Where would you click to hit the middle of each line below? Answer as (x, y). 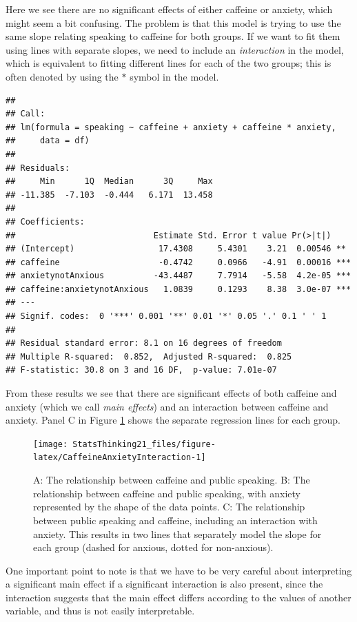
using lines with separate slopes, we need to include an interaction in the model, (175, 49)
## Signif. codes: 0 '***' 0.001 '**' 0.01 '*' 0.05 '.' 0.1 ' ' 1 (166, 317)
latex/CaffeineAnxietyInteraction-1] (120, 458)
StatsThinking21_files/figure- (144, 444)
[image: (51, 444)
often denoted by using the (62, 76)
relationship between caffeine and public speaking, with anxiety (167, 493)
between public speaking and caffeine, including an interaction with (175, 520)
